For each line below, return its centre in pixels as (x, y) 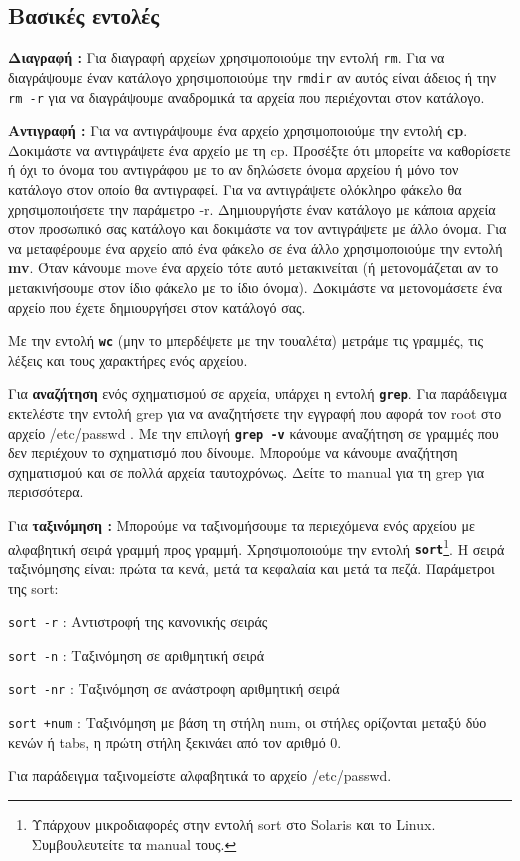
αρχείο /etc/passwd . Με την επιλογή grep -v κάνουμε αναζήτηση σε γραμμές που (253, 432)
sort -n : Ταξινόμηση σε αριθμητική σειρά (136, 654)
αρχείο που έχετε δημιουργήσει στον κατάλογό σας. (157, 306)
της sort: (33, 587)
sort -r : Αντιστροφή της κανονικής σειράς (138, 621)
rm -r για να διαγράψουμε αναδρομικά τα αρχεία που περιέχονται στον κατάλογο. (246, 96)
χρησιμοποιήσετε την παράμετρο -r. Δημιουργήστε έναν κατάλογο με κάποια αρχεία (252, 208)
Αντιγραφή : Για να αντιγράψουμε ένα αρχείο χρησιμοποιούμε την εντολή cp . (238, 130)
